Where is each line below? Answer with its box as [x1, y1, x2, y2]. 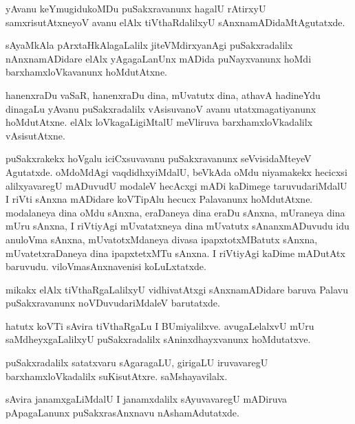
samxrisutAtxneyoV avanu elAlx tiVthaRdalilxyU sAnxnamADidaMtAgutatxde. [6, 14, 345, 29]
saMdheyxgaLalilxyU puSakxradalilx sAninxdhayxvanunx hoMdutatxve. [6, 332, 311, 346]
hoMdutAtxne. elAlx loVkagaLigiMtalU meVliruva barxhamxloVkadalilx [6, 115, 313, 129]
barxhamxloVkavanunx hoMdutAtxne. [6, 65, 167, 79]
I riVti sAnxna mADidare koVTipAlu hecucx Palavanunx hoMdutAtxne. [6, 192, 313, 206]
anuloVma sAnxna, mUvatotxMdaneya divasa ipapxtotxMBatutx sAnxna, [6, 232, 318, 246]
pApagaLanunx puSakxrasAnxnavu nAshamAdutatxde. [6, 405, 239, 419]
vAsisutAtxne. [6, 128, 65, 142]
